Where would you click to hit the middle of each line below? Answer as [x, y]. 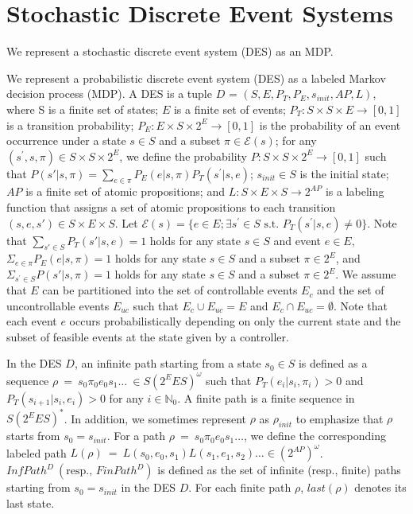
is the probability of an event [330, 125]
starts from [33, 436]
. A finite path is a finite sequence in [266, 397]
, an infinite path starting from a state [168, 363]
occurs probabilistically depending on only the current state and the [235, 321]
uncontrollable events [58, 305]
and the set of [351, 290]
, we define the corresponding [315, 436]
